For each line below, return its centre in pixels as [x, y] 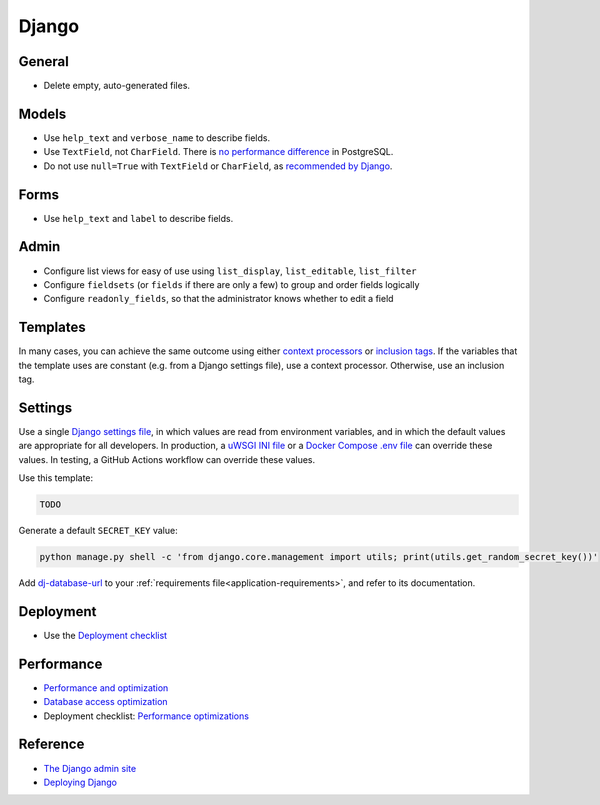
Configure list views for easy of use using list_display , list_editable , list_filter [230, 271]
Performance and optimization [106, 687]
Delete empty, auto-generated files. [116, 86]
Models [42, 113]
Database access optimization [106, 702]
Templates [52, 327]
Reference [51, 744]
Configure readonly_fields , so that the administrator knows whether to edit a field [218, 299]
